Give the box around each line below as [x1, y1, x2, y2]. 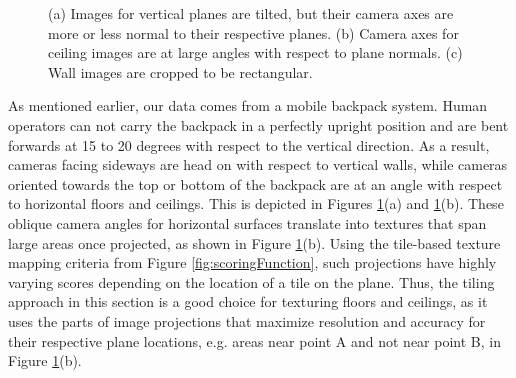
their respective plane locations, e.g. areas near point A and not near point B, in [8, 330, 501, 351]
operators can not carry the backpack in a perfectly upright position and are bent [8, 114, 509, 135]
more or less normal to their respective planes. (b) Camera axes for [48, 22, 459, 43]
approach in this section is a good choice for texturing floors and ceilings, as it [8, 291, 488, 312]
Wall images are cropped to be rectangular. [48, 61, 313, 82]
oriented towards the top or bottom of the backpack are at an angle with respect [8, 173, 503, 194]
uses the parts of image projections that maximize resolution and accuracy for [8, 310, 486, 331]
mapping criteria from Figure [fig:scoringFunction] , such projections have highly [8, 252, 497, 273]
